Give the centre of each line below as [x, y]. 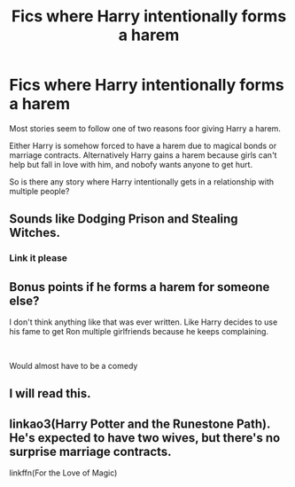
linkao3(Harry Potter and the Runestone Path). [140, 424]
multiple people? [39, 191]
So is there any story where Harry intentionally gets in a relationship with [142, 181]
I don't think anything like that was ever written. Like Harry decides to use [144, 322]
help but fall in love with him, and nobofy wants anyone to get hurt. [131, 164]
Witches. [35, 233]
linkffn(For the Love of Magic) [63, 473]
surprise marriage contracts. [90, 451]
